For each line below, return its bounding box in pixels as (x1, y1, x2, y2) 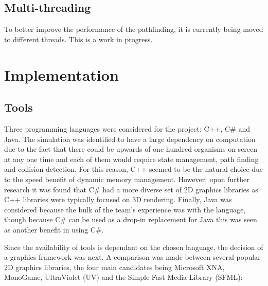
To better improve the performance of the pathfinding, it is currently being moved (4, 24, 263, 34)
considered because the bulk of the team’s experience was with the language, (4, 204, 246, 214)
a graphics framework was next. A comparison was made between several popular (4, 252, 261, 262)
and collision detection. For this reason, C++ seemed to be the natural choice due (4, 164, 263, 174)
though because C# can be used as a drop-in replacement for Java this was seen (4, 214, 257, 225)
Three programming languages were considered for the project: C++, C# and (4, 123, 250, 134)
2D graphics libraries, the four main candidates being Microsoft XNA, (4, 261, 225, 272)
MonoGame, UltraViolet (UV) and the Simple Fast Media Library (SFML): (4, 272, 243, 282)
